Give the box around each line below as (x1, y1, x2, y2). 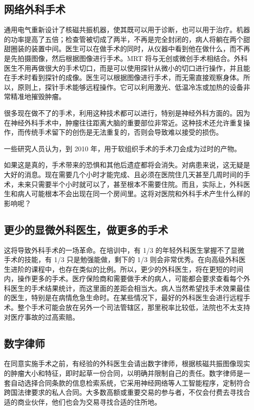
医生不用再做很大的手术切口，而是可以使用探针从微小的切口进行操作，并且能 (4, 62, 250, 73)
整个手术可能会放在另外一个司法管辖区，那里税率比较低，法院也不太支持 (17, 302, 250, 312)
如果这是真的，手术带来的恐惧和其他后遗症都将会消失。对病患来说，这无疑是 (4, 160, 250, 170)
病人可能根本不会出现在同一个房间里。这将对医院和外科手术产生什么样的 (17, 188, 250, 199)
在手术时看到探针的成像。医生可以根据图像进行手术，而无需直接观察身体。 (4, 72, 243, 82)
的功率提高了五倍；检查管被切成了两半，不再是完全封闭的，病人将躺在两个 (4, 34, 243, 44)
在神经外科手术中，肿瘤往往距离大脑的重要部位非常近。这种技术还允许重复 (4, 117, 243, 127)
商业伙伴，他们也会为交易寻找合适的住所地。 (17, 396, 161, 407)
